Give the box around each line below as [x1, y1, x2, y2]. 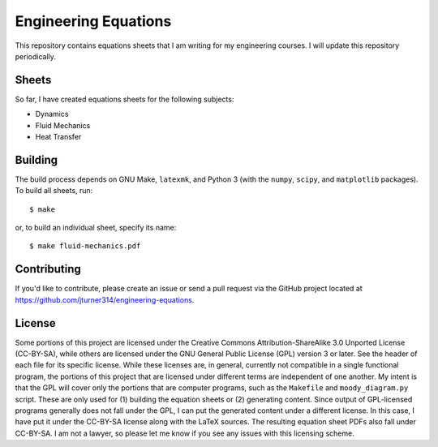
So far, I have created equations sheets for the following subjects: [15, 94, 234, 104]
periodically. [15, 51, 57, 61]
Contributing [15, 262, 81, 276]
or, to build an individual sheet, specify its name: [15, 223, 177, 233]
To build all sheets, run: [15, 186, 93, 196]
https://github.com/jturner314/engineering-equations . [15, 294, 195, 304]
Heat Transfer [35, 132, 82, 142]
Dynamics [35, 110, 69, 119]
